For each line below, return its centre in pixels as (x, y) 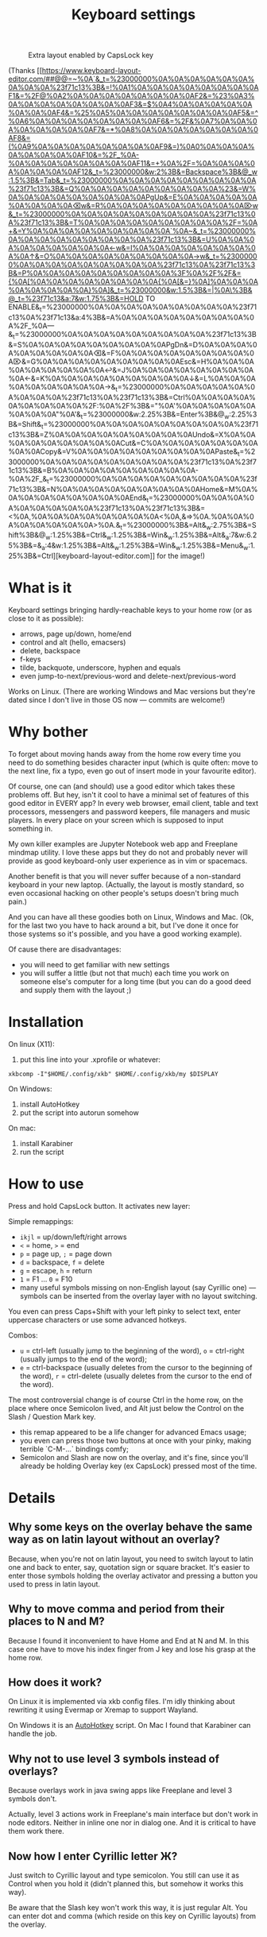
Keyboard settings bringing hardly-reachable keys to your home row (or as (130, 610)
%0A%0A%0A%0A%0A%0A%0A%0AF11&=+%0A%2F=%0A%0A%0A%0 (132, 164)
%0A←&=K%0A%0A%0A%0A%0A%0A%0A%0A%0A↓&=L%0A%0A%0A (132, 378)
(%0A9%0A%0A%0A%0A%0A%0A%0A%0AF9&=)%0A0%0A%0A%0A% (132, 147)
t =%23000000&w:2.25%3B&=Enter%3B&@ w (155, 415)
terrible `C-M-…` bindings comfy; (74, 1449)
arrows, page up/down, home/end (75, 633)
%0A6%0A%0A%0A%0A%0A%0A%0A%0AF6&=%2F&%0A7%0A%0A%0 (133, 122)
